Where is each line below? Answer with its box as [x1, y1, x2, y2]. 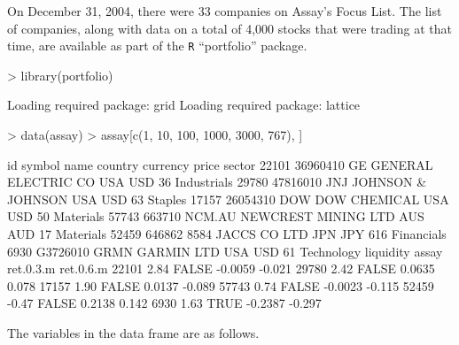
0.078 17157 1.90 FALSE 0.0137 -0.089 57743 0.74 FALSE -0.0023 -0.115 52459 [7, 276, 434, 295]
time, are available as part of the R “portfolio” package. [7, 36, 307, 55]
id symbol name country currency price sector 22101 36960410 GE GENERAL [7, 155, 433, 173]
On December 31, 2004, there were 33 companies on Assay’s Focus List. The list [7, 2, 442, 19]
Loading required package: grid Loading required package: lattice [7, 96, 361, 114]
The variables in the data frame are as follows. [7, 323, 260, 341]
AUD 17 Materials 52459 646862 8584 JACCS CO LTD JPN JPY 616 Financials [7, 225, 447, 242]
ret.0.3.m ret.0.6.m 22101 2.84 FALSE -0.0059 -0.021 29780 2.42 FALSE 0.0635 [7, 259, 435, 278]
